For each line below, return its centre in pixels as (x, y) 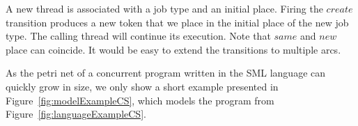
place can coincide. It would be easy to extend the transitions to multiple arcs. (173, 49)
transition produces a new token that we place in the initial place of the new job (177, 22)
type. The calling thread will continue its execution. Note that (138, 36)
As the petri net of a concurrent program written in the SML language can (166, 73)
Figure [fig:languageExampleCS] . (76, 114)
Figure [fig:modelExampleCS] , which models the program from (140, 100)
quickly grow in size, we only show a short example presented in (142, 86)
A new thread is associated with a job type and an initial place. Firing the (164, 8)
